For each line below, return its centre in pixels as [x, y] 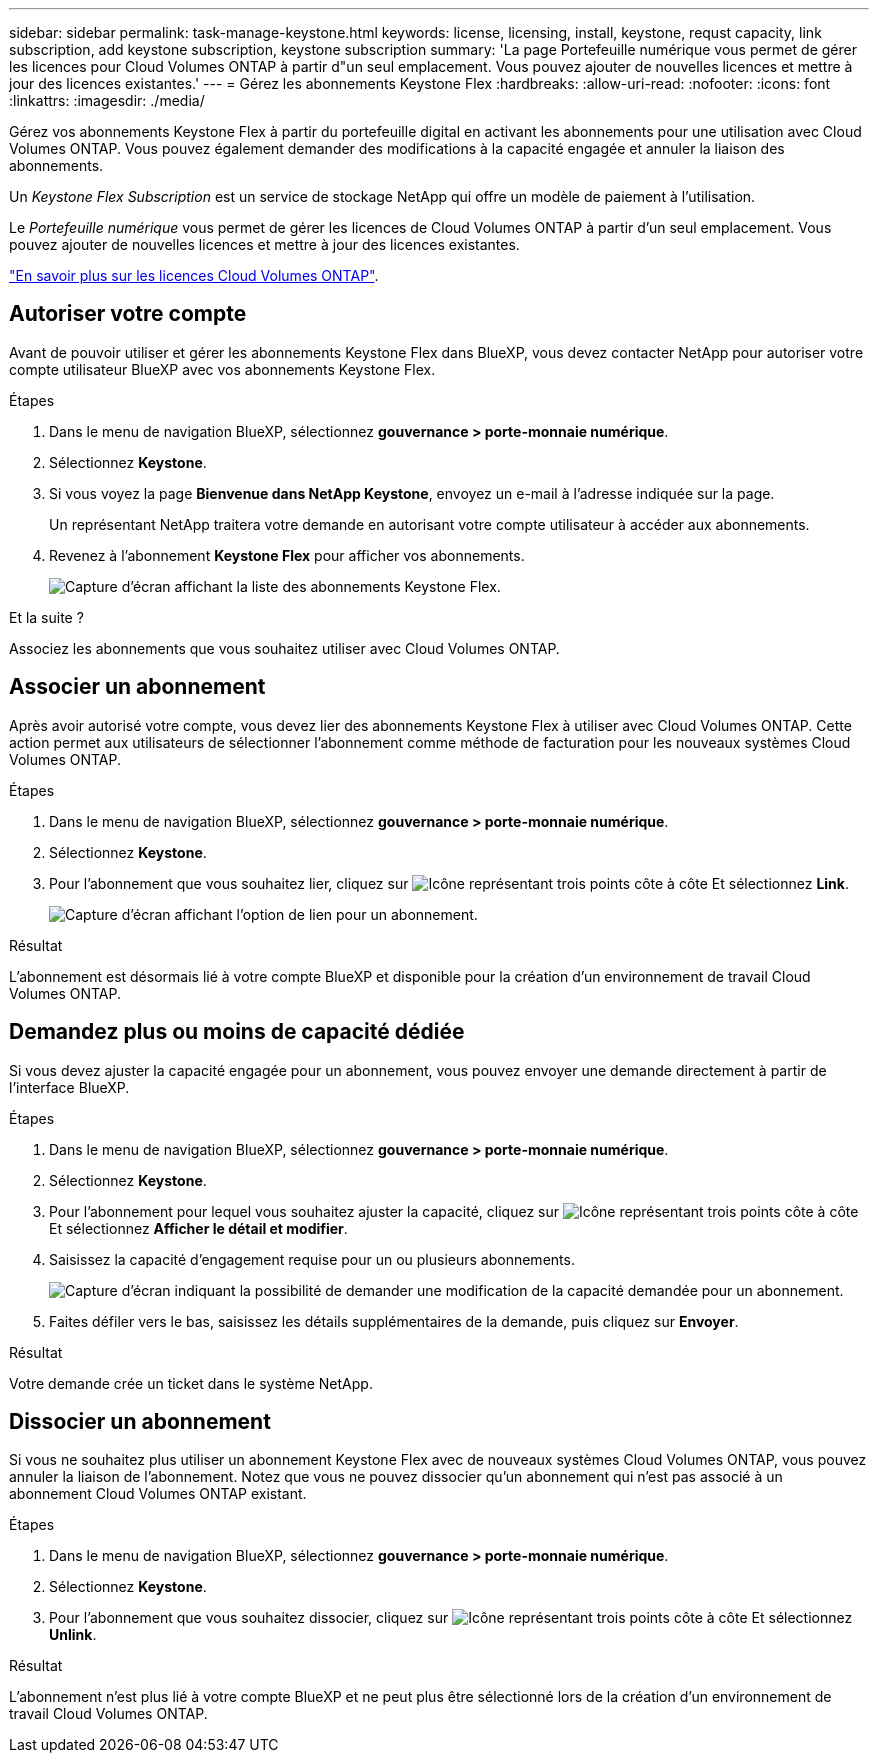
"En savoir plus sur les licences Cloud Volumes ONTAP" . [194, 275]
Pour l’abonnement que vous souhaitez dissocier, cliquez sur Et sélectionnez [451, 1618]
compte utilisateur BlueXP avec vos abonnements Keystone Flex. [222, 369]
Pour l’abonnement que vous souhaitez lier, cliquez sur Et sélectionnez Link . [449, 883]
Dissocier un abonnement [140, 1421]
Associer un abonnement [137, 687]
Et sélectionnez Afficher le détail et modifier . [198, 1228]
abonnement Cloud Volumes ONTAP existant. [158, 1494]
